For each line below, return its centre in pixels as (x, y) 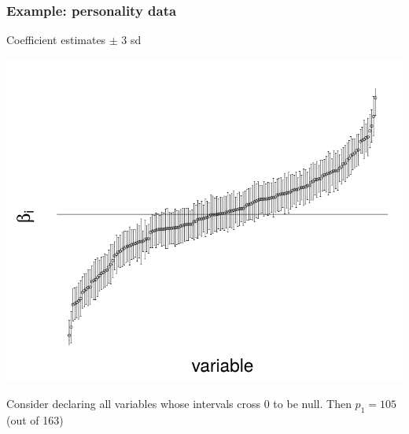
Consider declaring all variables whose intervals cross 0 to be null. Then (179, 403)
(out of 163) (35, 419)
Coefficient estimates (56, 40)
